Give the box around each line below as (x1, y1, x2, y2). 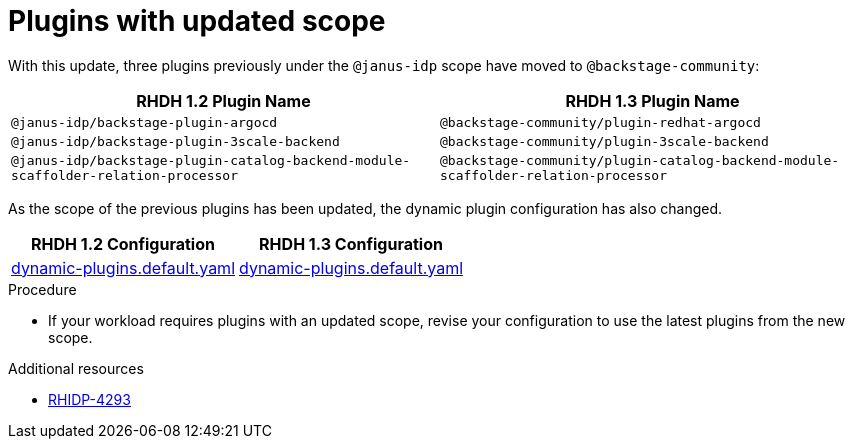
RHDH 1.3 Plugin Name (565, 90, 740, 111)
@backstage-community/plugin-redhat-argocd (440, 114, 761, 130)
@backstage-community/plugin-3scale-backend (440, 133, 769, 149)
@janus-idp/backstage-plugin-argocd (11, 114, 278, 130)
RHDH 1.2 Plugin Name (136, 90, 311, 111)
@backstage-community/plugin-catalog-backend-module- (440, 152, 840, 168)
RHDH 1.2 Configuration (31, 233, 215, 254)
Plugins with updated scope (8, 4, 386, 38)
